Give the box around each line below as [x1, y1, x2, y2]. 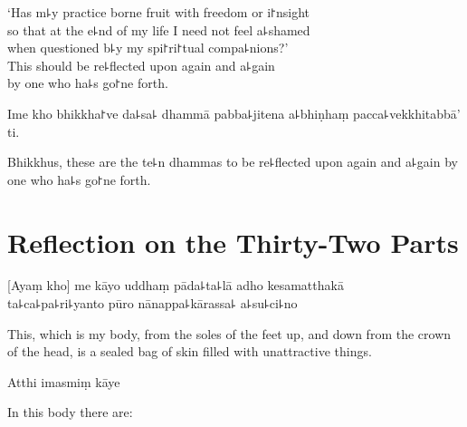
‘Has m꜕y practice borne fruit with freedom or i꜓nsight [7, 3, 310, 21]
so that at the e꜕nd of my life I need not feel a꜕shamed [7, 20, 310, 39]
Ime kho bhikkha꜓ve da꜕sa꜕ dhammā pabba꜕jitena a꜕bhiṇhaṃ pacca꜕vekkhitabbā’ [7, 103, 461, 122]
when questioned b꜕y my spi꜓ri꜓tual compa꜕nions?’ [7, 38, 289, 57]
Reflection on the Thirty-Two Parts [7, 223, 459, 260]
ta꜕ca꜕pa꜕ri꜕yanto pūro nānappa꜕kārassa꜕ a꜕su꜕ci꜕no [7, 294, 298, 313]
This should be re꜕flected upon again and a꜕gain [7, 55, 275, 74]
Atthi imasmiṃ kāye [7, 372, 120, 391]
